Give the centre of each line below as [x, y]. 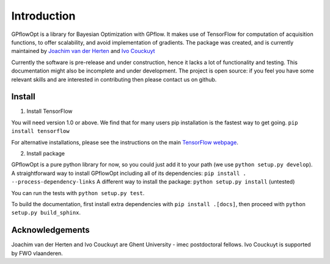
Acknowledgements [50, 230]
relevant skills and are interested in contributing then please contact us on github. [114, 79]
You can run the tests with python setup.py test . [78, 193]
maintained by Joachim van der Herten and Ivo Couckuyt [83, 51]
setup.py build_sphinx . [46, 213]
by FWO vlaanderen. [37, 253]
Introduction [43, 16]
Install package [46, 153]
